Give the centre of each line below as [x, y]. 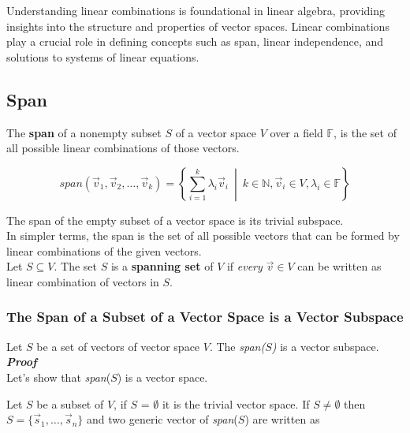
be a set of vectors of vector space [118, 346]
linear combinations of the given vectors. [104, 250]
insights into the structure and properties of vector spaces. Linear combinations [198, 26]
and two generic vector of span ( [162, 419]
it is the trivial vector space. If [236, 403]
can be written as [339, 266]
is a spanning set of [162, 266]
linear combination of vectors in [83, 281]
